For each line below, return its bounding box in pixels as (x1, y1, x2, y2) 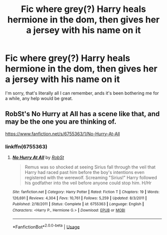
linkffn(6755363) (5, 143, 48, 150)
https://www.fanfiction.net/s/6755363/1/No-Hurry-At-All (5, 131, 120, 137)
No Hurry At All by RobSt (12, 155, 65, 160)
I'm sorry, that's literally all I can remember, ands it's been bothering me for (5, 90, 159, 96)
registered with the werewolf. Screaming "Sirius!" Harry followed (24, 175, 158, 181)
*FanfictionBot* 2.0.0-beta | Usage (12, 223, 80, 230)
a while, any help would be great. (5, 95, 73, 101)
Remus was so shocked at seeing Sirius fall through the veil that (24, 164, 156, 170)
